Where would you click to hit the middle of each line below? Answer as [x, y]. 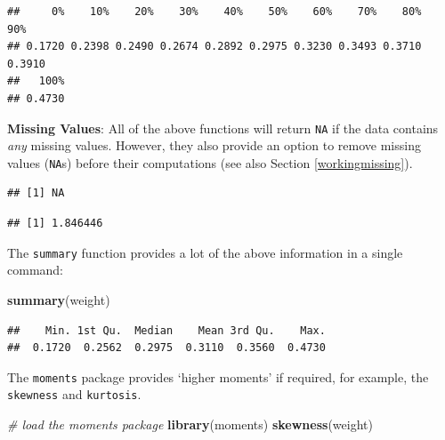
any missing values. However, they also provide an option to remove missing [214, 145]
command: [35, 270]
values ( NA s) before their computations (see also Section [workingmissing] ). [210, 162]
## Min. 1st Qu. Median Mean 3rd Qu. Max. [166, 330]
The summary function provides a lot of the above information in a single [205, 252]
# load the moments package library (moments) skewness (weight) [190, 424]
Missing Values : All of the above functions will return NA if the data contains [223, 128]
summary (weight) [59, 299]
